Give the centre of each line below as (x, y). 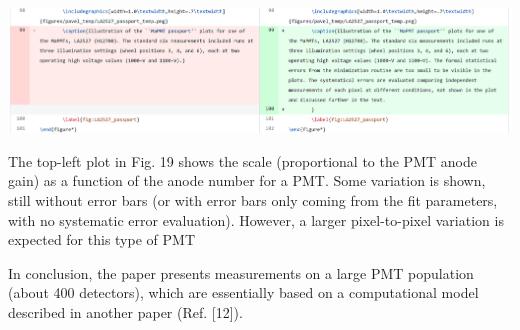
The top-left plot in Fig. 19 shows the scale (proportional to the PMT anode (242, 160)
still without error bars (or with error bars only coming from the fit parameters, (253, 199)
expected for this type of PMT (101, 239)
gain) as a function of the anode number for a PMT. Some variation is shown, (247, 180)
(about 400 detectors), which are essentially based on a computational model (243, 292)
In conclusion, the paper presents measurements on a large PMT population (241, 272)
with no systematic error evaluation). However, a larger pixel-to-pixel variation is (256, 219)
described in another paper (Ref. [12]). (125, 311)
